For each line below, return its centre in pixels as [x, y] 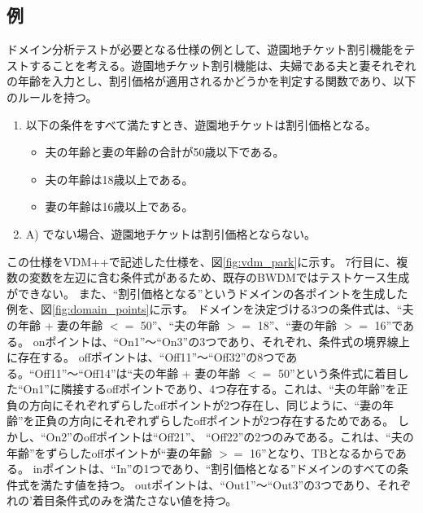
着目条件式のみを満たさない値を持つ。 [135, 500]
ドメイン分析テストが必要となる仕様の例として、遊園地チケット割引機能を [205, 49]
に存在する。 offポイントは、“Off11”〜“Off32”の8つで [146, 357]
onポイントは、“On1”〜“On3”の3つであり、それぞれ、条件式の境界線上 [221, 341]
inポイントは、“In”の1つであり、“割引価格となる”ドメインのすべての [215, 469]
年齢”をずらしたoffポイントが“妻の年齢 [109, 452]
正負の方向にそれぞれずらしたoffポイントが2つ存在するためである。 [214, 421]
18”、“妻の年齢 [297, 324]
